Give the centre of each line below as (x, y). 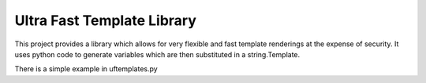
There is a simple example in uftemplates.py (86, 69)
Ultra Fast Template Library (106, 20)
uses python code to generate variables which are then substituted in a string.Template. (157, 54)
